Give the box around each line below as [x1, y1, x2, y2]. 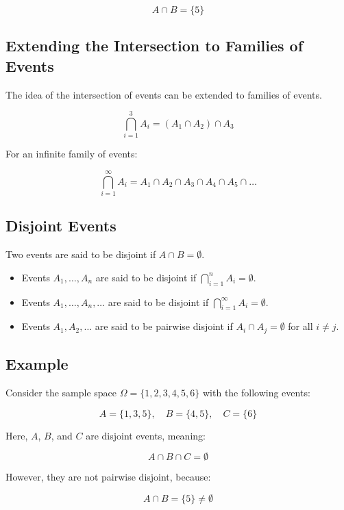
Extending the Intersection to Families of [5, 35, 304, 56]
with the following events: [202, 385, 310, 400]
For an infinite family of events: [5, 146, 138, 161]
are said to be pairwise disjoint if [95, 319, 233, 333]
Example [5, 353, 69, 374]
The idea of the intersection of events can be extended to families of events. [5, 87, 322, 101]
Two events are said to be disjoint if [5, 247, 156, 262]
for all [288, 319, 313, 333]
